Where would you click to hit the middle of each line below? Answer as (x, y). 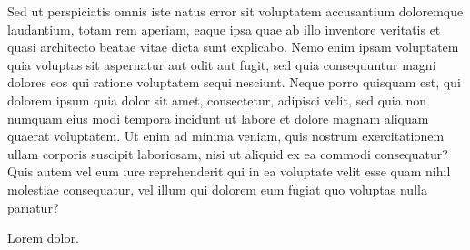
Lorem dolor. (43, 238)
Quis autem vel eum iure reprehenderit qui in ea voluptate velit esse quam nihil (229, 171)
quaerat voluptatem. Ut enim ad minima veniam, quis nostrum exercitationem (226, 136)
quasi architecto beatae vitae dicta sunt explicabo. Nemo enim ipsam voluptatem (233, 47)
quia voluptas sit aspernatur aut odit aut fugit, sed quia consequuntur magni (222, 64)
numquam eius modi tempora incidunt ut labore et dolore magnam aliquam (218, 118)
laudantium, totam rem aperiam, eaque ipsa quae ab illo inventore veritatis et (224, 29)
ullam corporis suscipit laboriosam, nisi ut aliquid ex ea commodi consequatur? (228, 153)
